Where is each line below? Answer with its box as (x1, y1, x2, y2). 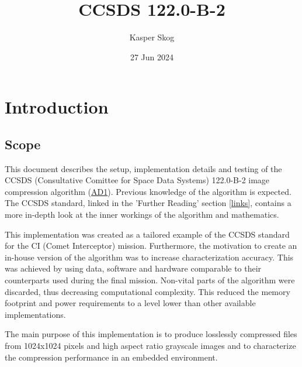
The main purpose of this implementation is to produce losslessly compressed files (5, 328, 297, 340)
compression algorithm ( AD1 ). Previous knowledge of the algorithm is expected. (5, 185, 291, 197)
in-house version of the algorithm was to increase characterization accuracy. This (5, 251, 294, 263)
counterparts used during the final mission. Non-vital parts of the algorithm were (5, 274, 295, 286)
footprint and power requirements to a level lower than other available (5, 297, 256, 309)
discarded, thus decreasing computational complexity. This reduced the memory (5, 285, 290, 297)
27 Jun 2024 (130, 50, 174, 63)
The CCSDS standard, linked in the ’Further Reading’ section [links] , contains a (5, 197, 291, 209)
